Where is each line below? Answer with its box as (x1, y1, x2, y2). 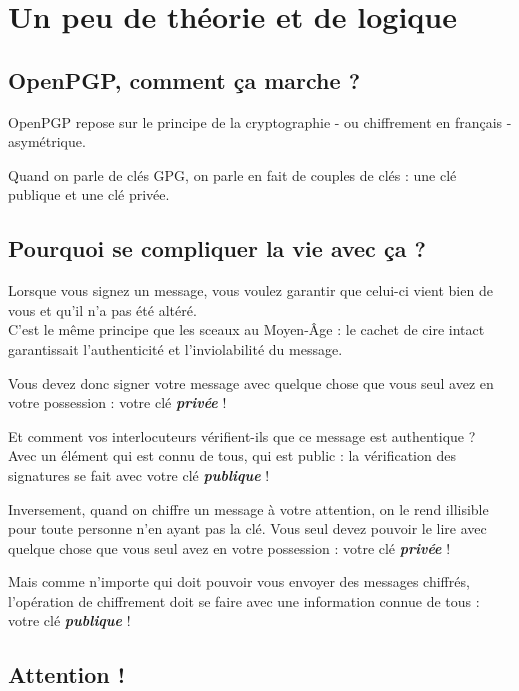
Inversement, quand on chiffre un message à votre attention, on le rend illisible (8, 498, 489, 519)
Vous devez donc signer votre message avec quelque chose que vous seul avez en (8, 372, 494, 393)
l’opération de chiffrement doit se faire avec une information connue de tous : (8, 590, 480, 611)
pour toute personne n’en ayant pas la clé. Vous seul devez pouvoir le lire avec (8, 518, 487, 539)
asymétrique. (8, 131, 86, 152)
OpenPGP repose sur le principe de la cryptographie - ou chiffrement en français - (8, 111, 512, 132)
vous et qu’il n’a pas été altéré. (8, 299, 197, 320)
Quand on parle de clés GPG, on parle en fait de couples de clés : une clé (8, 164, 457, 185)
